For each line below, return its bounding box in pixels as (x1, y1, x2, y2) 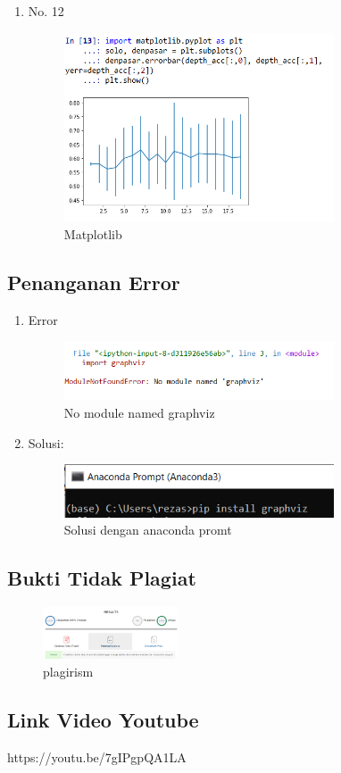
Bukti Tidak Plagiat (7, 564, 196, 592)
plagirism (43, 662, 94, 681)
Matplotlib (63, 225, 122, 244)
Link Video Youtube (7, 706, 199, 734)
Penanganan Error (7, 269, 180, 296)
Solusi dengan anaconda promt (63, 520, 232, 539)
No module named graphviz (63, 403, 215, 421)
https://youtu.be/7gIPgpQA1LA (7, 748, 187, 767)
